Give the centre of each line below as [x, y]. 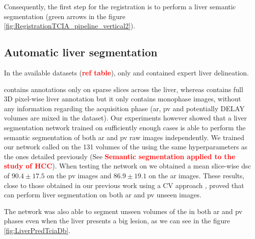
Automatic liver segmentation [81, 52]
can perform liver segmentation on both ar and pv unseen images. [103, 195]
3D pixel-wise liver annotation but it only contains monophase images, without [123, 99]
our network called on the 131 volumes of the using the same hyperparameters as [126, 147]
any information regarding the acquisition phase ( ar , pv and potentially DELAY [124, 108]
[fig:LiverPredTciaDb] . [37, 230]
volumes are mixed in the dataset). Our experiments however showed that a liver [126, 118]
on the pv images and [79, 175]
